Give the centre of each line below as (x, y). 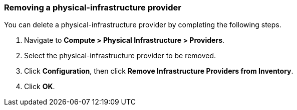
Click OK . (40, 87)
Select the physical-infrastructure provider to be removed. (120, 56)
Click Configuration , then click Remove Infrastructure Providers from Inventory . (159, 71)
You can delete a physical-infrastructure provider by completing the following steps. (143, 25)
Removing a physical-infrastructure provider (93, 7)
